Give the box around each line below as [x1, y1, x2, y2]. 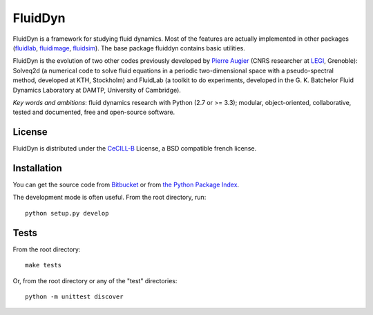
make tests [25, 261, 62, 269]
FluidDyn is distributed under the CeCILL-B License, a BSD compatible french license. [12, 144, 257, 153]
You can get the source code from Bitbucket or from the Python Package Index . [12, 180, 240, 189]
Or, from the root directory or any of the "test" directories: [12, 276, 178, 285]
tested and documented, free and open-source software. [12, 108, 175, 117]
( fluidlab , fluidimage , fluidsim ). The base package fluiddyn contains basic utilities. [12, 44, 245, 52]
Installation [12, 162, 62, 174]
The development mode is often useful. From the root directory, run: [12, 193, 207, 202]
